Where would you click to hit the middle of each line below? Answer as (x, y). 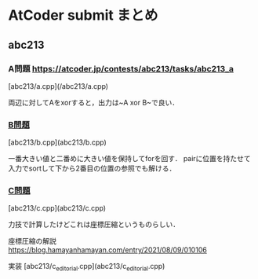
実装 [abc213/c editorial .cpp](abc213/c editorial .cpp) (87, 267)
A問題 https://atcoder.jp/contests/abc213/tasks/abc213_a (121, 68)
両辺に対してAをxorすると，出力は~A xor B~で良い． (93, 102)
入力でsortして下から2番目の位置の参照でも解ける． (92, 168)
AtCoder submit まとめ (83, 15)
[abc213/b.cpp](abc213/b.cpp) (58, 142)
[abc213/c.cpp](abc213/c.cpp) (57, 208)
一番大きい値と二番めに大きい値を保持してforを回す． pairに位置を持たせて (129, 159)
